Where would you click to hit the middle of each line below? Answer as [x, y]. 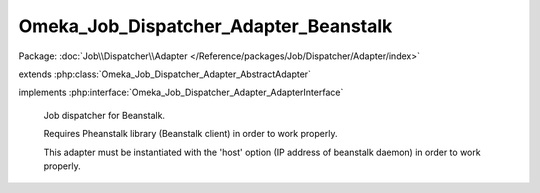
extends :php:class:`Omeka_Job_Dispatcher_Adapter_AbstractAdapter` [165, 74]
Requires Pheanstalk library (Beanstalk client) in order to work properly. [190, 134]
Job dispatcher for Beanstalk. [104, 115]
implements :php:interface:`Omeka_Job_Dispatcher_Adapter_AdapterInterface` [181, 92]
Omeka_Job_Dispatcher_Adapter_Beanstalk [205, 26]
